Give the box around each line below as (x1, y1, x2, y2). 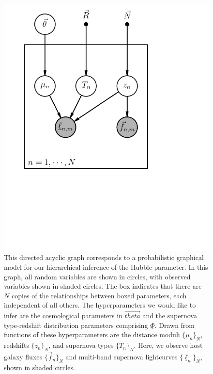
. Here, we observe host (134, 340, 203, 350)
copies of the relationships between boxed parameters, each (11, 290, 187, 300)
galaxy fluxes (4, 352, 43, 362)
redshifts (4, 340, 29, 350)
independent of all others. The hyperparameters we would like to (4, 300, 196, 310)
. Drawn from (154, 320, 195, 330)
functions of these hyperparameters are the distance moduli (4, 329, 180, 340)
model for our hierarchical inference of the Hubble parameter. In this (4, 261, 208, 272)
